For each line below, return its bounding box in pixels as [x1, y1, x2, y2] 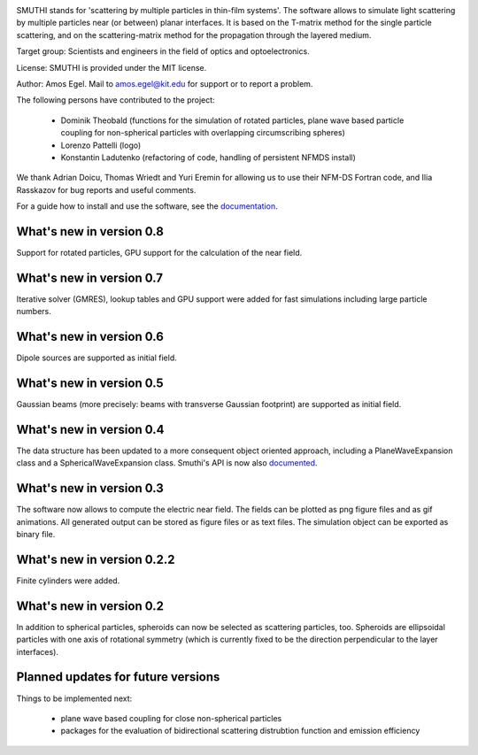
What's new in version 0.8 [16, 224, 164, 239]
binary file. [16, 529, 56, 540]
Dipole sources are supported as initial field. [16, 352, 177, 363]
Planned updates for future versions [16, 669, 220, 685]
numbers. [16, 306, 52, 317]
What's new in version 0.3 [16, 481, 164, 496]
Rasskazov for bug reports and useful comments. [16, 184, 197, 195]
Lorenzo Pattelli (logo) [60, 140, 142, 150]
